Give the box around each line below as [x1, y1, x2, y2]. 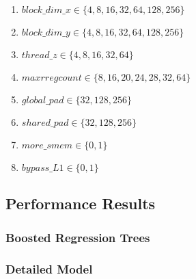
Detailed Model [5, 260, 93, 277]
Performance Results [5, 193, 156, 214]
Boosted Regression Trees [5, 228, 150, 245]
